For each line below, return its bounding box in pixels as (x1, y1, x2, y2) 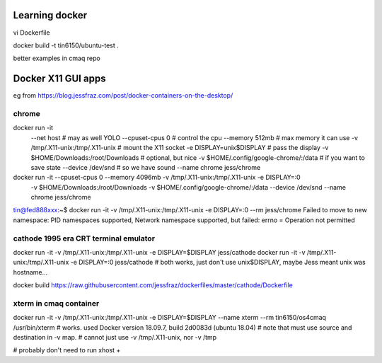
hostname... (13, 267, 48, 276)
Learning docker (13, 9, 88, 21)
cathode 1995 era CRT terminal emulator (13, 234, 156, 243)
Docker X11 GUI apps (13, 73, 106, 85)
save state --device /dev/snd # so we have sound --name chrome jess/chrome (30, 163, 261, 171)
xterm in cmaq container (13, 298, 100, 308)
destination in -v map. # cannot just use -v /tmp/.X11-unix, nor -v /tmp (13, 333, 217, 342)
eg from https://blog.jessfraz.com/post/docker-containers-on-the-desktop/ (13, 91, 233, 100)
